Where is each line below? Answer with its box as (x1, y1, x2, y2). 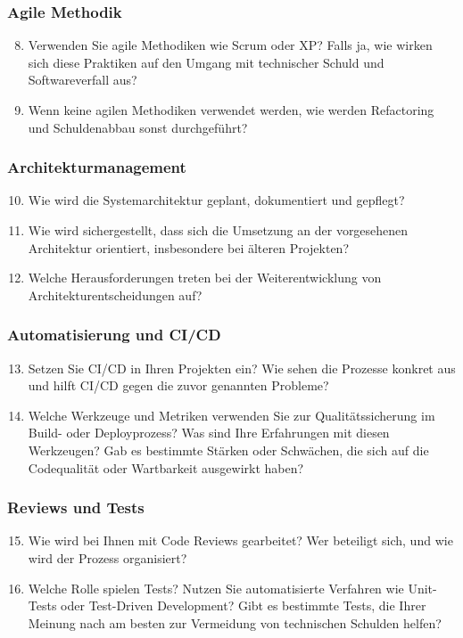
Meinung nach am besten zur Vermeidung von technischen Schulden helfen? (28, 613, 442, 632)
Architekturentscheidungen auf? (28, 285, 203, 304)
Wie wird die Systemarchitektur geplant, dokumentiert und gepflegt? (28, 191, 405, 209)
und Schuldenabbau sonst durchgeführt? (28, 118, 248, 136)
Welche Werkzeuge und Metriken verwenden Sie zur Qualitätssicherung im (28, 405, 435, 424)
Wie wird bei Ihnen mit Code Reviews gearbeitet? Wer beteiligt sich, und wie (28, 531, 453, 550)
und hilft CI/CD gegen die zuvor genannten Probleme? (28, 376, 329, 395)
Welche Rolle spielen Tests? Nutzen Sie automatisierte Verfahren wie (28, 578, 404, 597)
